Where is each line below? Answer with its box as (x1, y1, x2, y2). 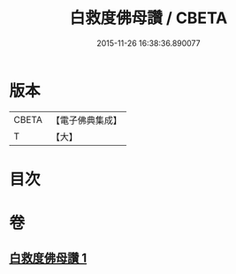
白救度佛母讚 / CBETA (69, 8, 228, 28)
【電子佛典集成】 (50, 114, 122, 126)
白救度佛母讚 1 (9, 251, 88, 266)
